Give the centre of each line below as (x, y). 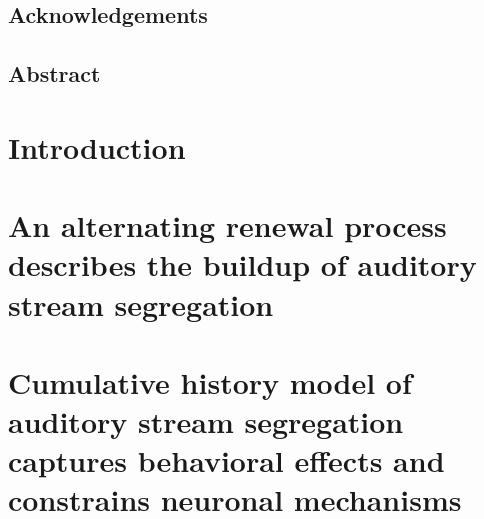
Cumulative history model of (210, 381)
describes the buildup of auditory (242, 264)
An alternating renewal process (227, 225)
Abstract (54, 73)
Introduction (97, 146)
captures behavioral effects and (226, 460)
